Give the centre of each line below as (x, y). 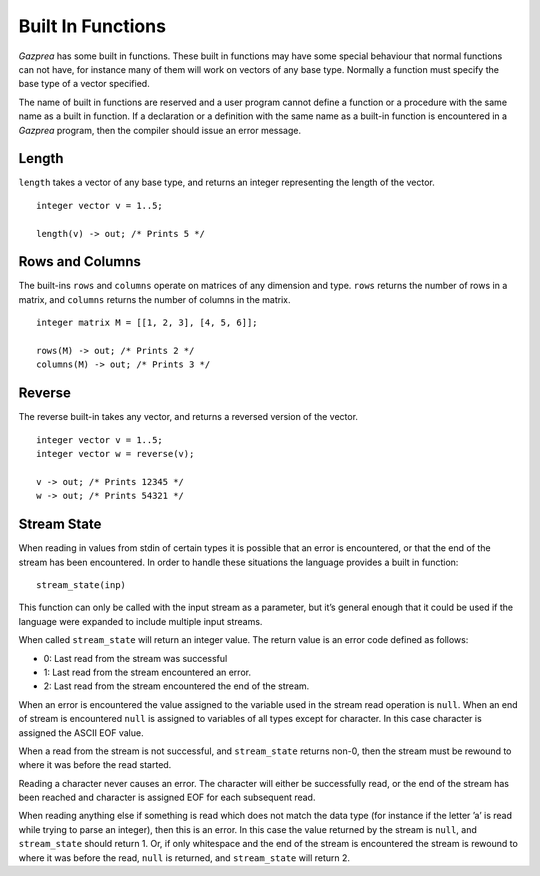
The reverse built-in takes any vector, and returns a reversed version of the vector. (188, 417)
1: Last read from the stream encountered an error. (147, 672)
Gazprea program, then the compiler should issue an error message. (160, 130)
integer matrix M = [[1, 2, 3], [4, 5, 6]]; (147, 323)
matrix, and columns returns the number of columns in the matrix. (154, 299)
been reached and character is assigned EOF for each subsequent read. (167, 797)
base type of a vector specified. (84, 84)
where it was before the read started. (95, 765)
